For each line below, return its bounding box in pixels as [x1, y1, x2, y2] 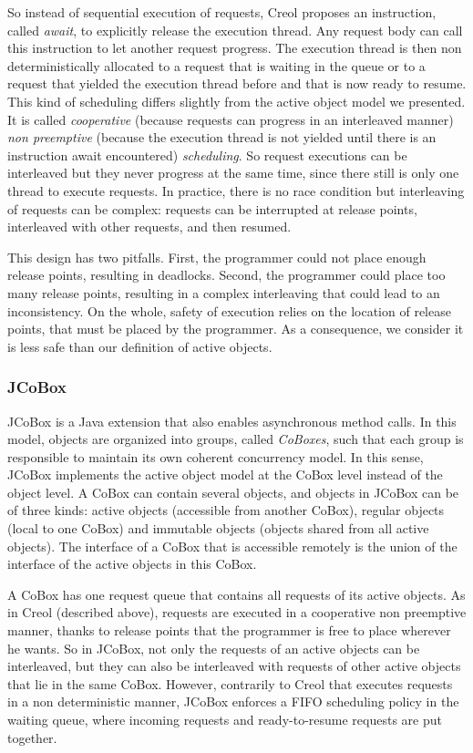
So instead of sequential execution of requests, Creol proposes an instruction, [7, 3, 437, 21]
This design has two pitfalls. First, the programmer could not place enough [7, 247, 427, 266]
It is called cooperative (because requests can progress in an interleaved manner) [7, 109, 454, 129]
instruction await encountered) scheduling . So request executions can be [7, 145, 407, 164]
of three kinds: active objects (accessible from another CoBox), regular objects [7, 500, 445, 520]
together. [7, 727, 57, 747]
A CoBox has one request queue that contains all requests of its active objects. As [7, 584, 466, 603]
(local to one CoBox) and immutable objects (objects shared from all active [7, 519, 429, 538]
